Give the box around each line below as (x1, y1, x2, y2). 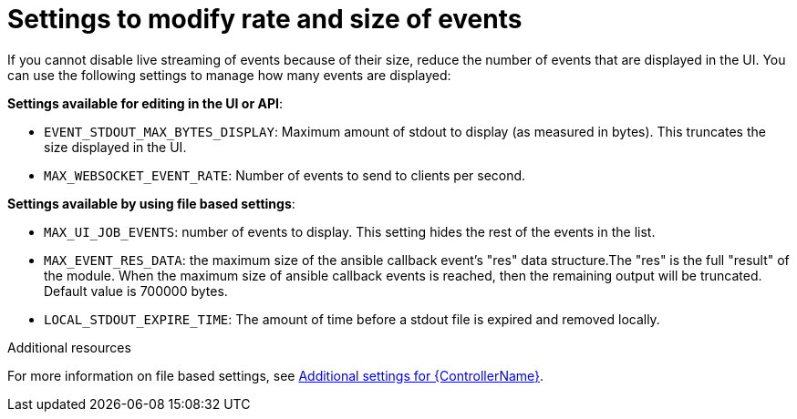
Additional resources (7, 339, 131, 355)
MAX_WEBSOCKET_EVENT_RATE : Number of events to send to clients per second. (44, 167, 526, 183)
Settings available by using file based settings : (7, 195, 295, 211)
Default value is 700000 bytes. (44, 282, 228, 299)
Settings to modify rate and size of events (7, 4, 523, 35)
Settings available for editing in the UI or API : (7, 95, 283, 111)
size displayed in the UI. (44, 138, 187, 155)
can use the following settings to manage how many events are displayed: (7, 66, 451, 83)
